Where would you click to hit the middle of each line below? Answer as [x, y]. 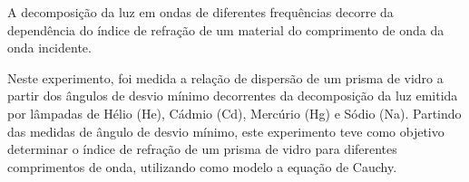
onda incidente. [49, 48]
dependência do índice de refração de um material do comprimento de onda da [226, 29]
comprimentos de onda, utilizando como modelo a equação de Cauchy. [202, 166]
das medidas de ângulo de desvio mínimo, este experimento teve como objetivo [226, 131]
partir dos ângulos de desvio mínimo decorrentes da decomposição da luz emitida [233, 96]
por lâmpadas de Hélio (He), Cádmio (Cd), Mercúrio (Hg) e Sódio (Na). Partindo [234, 113]
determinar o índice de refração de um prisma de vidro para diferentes [202, 149]
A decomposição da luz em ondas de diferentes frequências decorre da [200, 12]
